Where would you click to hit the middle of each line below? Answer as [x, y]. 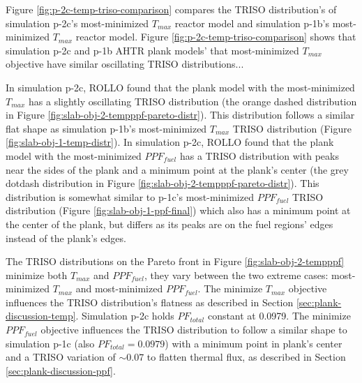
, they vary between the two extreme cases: [236, 275]
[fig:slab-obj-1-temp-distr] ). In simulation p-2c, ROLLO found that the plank [170, 142]
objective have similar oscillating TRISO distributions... [125, 64]
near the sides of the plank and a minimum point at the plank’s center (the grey [177, 169]
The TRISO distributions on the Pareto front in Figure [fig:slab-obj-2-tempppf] [175, 261]
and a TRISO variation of [61, 357]
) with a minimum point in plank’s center [254, 343]
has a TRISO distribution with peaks [259, 155]
